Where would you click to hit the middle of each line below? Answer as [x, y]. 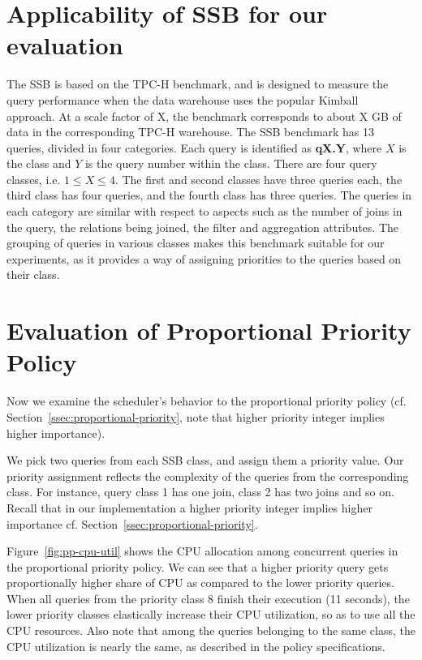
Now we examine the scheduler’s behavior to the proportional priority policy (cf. [207, 401]
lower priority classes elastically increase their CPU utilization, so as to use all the [211, 614]
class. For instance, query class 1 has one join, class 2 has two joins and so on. [200, 492]
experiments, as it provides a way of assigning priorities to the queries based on [204, 258]
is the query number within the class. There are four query [231, 163]
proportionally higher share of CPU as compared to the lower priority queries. [200, 583]
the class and [39, 163]
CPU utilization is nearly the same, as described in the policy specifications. [196, 646]
